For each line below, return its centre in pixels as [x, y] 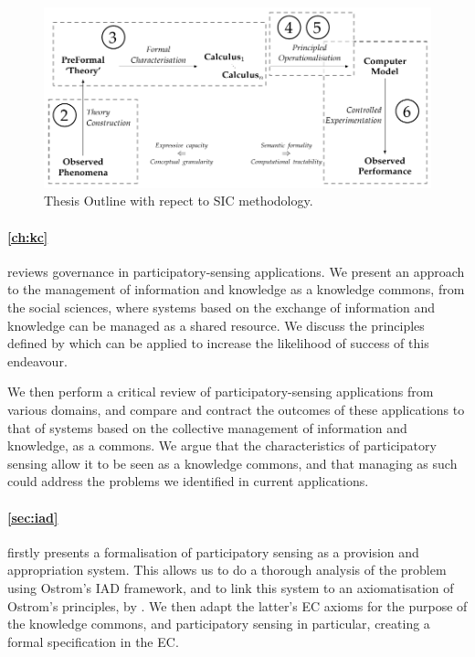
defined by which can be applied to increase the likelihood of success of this [218, 343]
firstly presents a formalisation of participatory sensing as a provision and [213, 551]
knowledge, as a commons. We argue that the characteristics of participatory [222, 445]
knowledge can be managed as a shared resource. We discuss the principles [216, 325]
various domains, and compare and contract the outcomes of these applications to [236, 410]
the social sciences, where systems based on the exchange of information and [222, 307]
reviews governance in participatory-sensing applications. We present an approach [236, 271]
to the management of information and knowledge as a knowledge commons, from [236, 289]
